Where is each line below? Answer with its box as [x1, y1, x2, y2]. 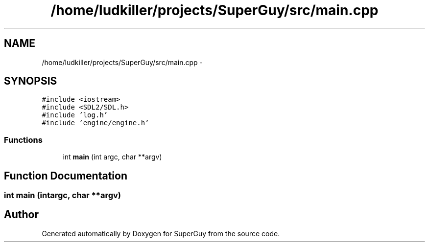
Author [4, 208, 39, 221]
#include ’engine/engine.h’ [42, 119, 149, 127]
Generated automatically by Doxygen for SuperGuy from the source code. [42, 229, 280, 238]
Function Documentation [4, 169, 127, 182]
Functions [4, 134, 43, 145]
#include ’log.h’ [42, 111, 108, 119]
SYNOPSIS [4, 75, 57, 88]
